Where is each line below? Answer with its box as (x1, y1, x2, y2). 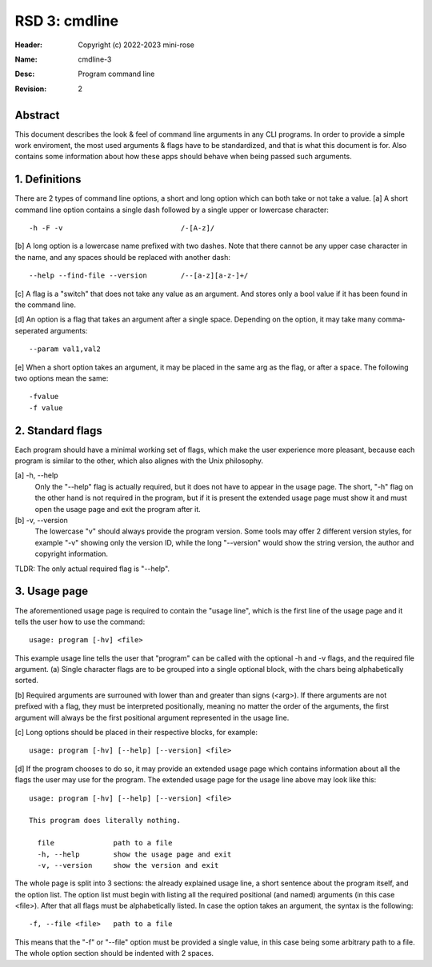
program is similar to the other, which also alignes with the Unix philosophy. (14, 456, 264, 466)
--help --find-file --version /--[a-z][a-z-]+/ (29, 271, 249, 280)
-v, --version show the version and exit (37, 861, 219, 869)
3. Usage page (14, 585, 88, 598)
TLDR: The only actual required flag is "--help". (14, 564, 170, 573)
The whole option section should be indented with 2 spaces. (14, 949, 214, 958)
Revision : (14, 84, 47, 94)
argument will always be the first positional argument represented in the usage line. (14, 713, 290, 722)
